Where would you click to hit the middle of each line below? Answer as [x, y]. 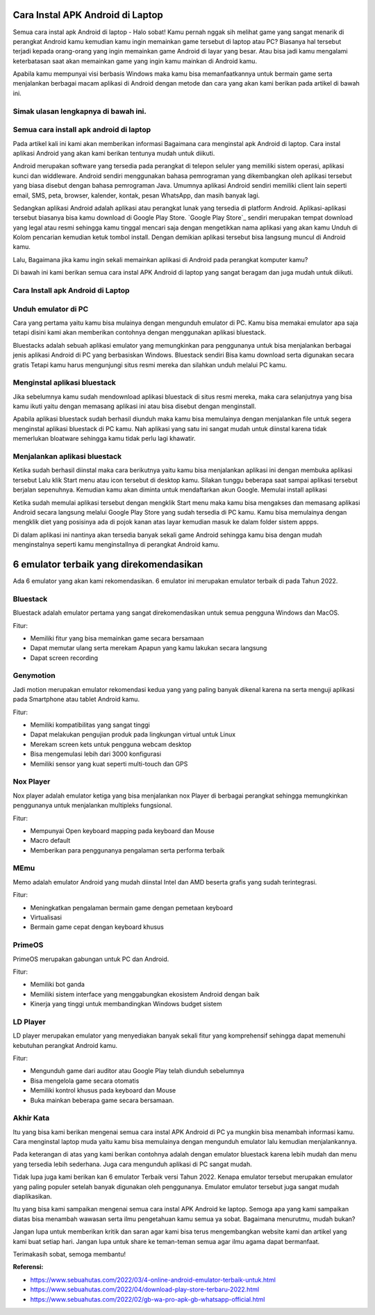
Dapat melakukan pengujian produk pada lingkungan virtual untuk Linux [133, 734]
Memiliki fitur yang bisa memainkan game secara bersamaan [117, 638]
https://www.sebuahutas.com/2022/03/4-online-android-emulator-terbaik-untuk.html [153, 1280]
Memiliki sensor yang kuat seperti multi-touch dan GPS [109, 764]
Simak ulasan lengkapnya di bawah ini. [80, 111]
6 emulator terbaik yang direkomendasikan [108, 564]
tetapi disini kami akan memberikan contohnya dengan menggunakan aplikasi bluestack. [140, 332]
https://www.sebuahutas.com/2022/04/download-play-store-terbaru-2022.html [145, 1289]
